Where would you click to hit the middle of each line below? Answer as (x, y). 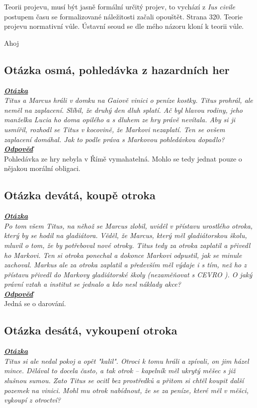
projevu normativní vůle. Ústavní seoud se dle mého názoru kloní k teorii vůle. (124, 26)
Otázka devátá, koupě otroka (80, 195)
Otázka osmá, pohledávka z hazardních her (117, 69)
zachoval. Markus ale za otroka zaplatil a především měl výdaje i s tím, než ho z (125, 265)
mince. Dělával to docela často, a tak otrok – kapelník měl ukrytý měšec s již (120, 370)
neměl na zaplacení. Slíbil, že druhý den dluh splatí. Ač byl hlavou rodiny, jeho (123, 110)
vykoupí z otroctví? (32, 400)
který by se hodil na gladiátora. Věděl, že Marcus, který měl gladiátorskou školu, (126, 235)
